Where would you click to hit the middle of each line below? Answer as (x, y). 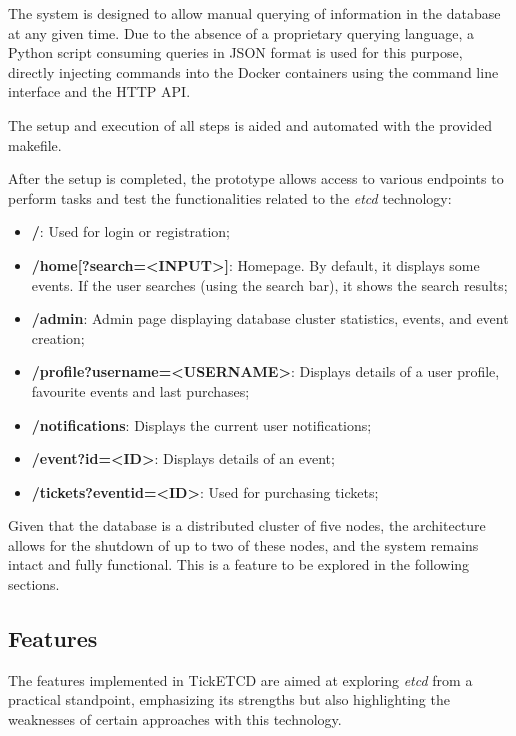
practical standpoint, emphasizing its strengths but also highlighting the (229, 699)
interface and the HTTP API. (99, 91)
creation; (58, 337)
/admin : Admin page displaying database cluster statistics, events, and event (270, 318)
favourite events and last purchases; (140, 390)
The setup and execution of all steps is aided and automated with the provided (250, 124)
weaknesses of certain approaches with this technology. (175, 719)
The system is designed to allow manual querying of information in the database (254, 13)
